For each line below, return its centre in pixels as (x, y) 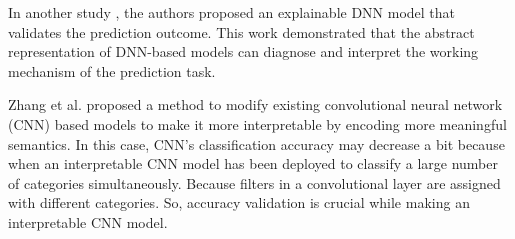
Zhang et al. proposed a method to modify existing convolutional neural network (255, 104)
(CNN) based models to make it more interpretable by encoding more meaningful (257, 123)
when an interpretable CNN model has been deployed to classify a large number (253, 163)
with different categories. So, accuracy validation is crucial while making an (239, 202)
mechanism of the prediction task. (112, 70)
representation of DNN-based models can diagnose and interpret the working (243, 51)
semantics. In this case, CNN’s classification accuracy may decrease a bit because (256, 143)
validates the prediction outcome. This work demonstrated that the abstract (241, 31)
